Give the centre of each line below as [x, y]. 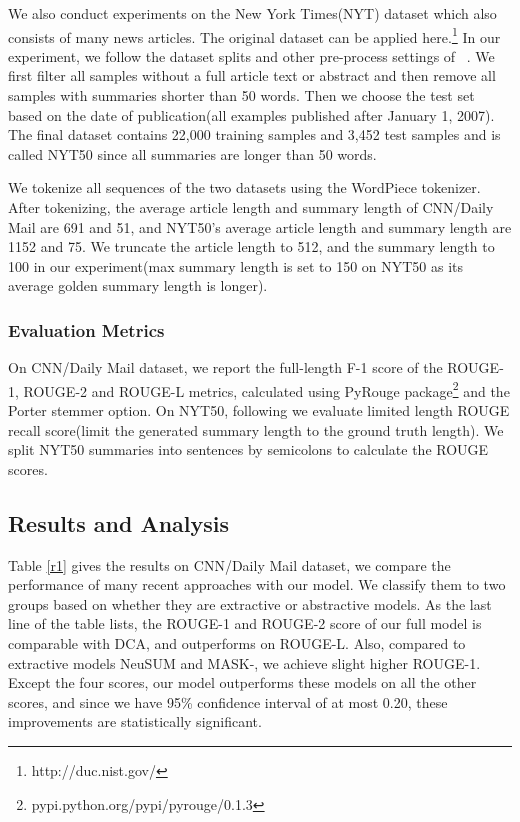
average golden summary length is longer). [138, 285]
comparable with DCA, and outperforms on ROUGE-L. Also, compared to [237, 642]
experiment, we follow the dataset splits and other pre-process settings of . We [251, 55]
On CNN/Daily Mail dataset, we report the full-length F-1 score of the [225, 367]
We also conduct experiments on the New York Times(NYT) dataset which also [252, 13]
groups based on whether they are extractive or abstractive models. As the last [250, 603]
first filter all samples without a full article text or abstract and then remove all [252, 75]
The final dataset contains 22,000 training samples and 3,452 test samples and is [254, 134]
